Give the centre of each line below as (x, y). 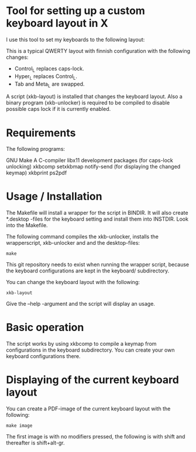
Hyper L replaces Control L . (46, 77)
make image (19, 426)
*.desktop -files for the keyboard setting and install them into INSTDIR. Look (97, 219)
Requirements (41, 133)
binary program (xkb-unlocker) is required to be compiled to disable (88, 103)
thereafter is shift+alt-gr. (36, 443)
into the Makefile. (27, 225)
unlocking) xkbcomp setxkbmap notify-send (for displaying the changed (93, 167)
